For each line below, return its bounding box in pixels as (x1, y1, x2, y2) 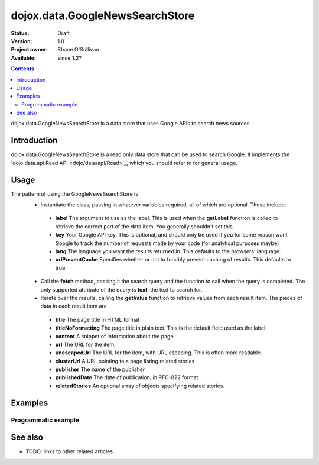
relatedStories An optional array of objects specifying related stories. (55, 382, 224, 389)
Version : (11, 37, 32, 44)
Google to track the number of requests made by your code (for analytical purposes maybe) (55, 240, 279, 247)
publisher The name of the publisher (55, 366, 145, 373)
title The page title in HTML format (55, 316, 140, 323)
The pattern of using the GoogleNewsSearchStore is (11, 190, 139, 198)
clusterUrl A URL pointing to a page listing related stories (55, 357, 195, 364)
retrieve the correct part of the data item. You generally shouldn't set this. (55, 222, 235, 230)
